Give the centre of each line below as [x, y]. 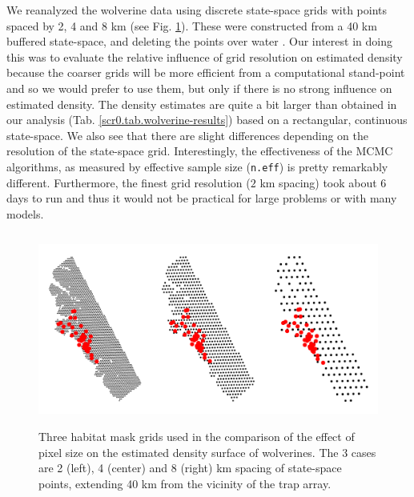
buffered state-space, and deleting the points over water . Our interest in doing [199, 41]
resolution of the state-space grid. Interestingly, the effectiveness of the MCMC [200, 151]
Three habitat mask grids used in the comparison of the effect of [197, 436]
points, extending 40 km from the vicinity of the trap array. [185, 483]
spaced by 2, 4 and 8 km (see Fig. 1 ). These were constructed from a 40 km [192, 25]
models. [25, 213]
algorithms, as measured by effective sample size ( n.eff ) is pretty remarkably [197, 166]
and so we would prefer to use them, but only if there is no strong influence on [199, 88]
